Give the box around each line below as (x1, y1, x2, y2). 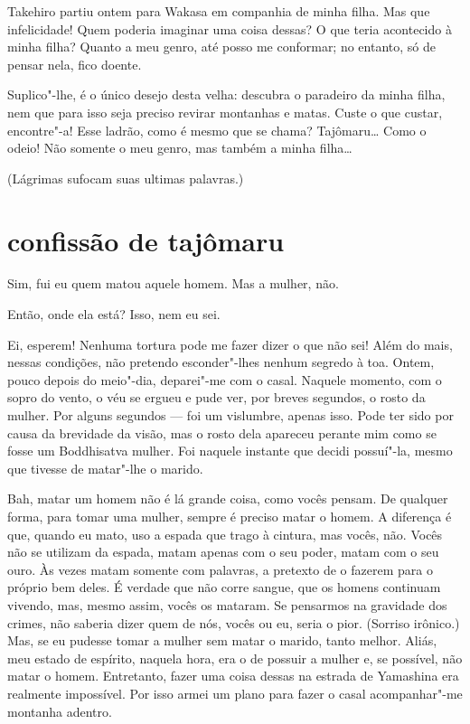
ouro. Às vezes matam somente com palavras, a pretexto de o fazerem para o (7, 559, 433, 578)
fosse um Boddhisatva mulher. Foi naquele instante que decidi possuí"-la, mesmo (7, 441, 453, 460)
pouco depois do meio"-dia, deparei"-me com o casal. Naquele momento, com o (7, 370, 442, 389)
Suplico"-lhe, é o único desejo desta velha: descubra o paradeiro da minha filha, (7, 85, 446, 104)
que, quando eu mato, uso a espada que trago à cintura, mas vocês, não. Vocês (7, 524, 443, 543)
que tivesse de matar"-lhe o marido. (7, 458, 203, 477)
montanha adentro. (7, 701, 112, 720)
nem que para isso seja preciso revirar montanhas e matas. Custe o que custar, (7, 102, 443, 121)
